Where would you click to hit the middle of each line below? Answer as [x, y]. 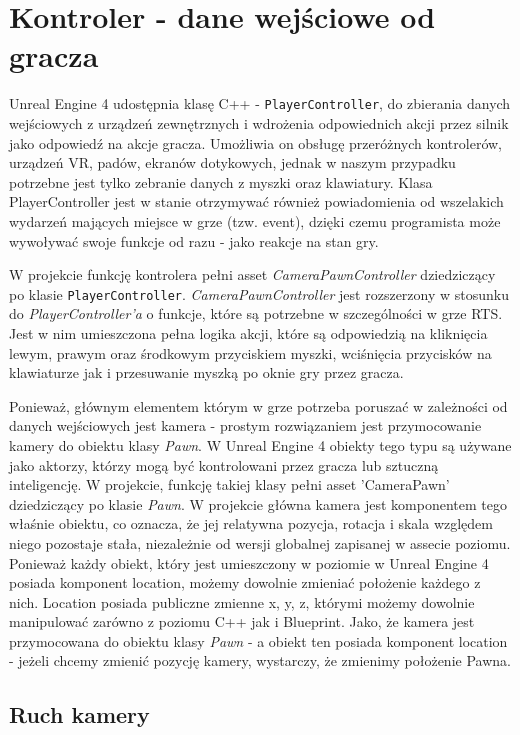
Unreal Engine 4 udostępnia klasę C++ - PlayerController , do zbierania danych [260, 103]
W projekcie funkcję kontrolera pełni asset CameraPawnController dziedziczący [252, 274]
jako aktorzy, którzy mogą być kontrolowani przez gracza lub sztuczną [224, 464]
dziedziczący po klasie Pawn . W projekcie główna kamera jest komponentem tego [258, 503]
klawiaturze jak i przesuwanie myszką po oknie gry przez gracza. [206, 372]
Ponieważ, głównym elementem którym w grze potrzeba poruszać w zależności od [258, 405]
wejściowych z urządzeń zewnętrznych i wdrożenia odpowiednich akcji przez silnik [259, 122]
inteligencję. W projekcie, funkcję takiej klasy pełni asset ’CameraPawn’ [229, 484]
